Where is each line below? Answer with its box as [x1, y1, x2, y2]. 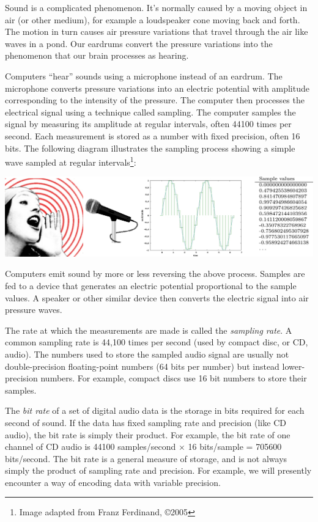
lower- [282, 359, 305, 372]
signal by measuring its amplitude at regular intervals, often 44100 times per [5, 117, 292, 130]
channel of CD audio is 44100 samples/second [5, 440, 176, 453]
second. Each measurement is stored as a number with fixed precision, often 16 [5, 129, 300, 142]
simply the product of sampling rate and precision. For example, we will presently [5, 464, 312, 477]
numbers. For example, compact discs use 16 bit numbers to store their [40, 372, 307, 384]
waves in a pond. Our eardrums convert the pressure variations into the [5, 37, 273, 50]
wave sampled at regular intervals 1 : [5, 154, 136, 168]
